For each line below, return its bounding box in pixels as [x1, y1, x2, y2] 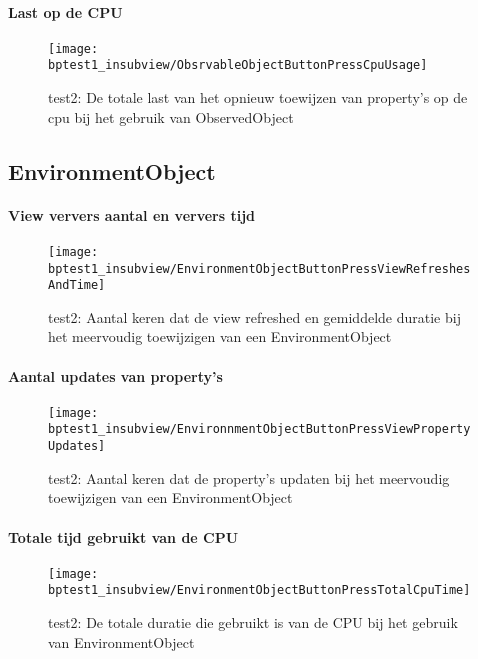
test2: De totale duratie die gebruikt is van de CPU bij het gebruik [48, 612, 458, 633]
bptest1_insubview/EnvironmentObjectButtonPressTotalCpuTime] [48, 583, 471, 598]
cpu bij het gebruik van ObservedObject [48, 106, 294, 127]
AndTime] [48, 278, 106, 293]
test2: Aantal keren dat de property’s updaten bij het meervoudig [48, 467, 450, 488]
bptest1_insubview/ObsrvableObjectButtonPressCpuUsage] [48, 58, 428, 73]
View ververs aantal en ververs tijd [8, 204, 256, 225]
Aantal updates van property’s [8, 365, 223, 386]
